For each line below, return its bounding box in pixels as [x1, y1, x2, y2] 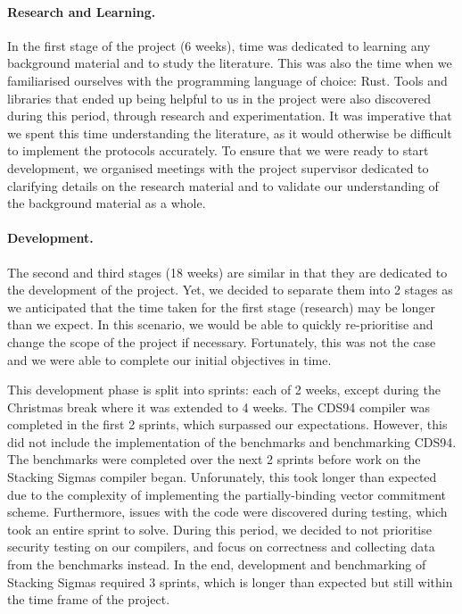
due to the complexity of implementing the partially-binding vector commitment [7, 485, 447, 503]
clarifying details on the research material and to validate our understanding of [7, 176, 439, 195]
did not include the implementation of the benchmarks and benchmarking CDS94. [7, 432, 457, 451]
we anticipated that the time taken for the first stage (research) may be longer [7, 297, 435, 316]
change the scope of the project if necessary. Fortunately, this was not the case [7, 332, 436, 351]
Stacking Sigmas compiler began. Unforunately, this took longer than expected [7, 468, 437, 486]
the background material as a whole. [7, 194, 206, 212]
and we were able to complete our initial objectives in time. [7, 350, 332, 369]
